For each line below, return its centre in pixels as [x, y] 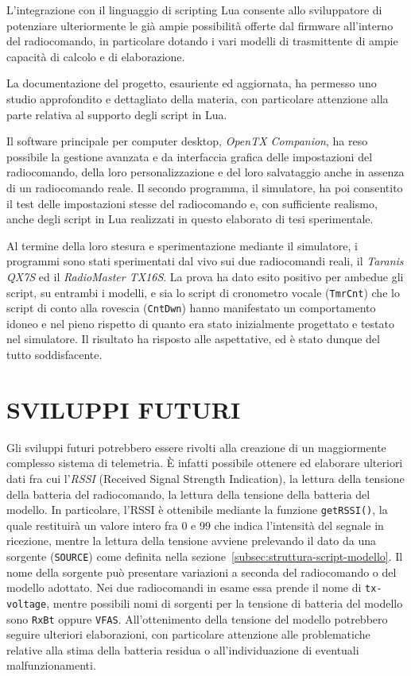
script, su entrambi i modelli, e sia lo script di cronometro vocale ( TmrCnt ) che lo [203, 292]
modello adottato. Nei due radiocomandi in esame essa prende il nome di [184, 587]
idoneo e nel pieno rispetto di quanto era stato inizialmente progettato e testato [200, 323]
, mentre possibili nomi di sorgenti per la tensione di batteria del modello [225, 603]
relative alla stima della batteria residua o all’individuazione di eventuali [183, 649]
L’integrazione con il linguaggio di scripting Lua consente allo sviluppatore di [194, 10]
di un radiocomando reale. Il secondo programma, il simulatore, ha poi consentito [205, 187]
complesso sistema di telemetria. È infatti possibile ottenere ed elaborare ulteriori [205, 463]
